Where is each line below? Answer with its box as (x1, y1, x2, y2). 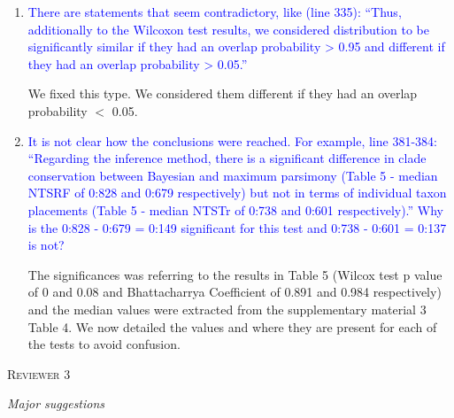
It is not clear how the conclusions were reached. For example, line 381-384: (27, 131, 437, 150)
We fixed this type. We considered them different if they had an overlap (27, 84, 418, 103)
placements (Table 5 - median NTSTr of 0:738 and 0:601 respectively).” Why (27, 200, 444, 219)
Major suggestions (7, 394, 105, 413)
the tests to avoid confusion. (27, 335, 181, 353)
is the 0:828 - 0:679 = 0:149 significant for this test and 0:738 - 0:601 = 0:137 (27, 218, 447, 236)
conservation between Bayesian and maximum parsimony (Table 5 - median (27, 166, 438, 184)
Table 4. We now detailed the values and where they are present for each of (27, 317, 437, 336)
